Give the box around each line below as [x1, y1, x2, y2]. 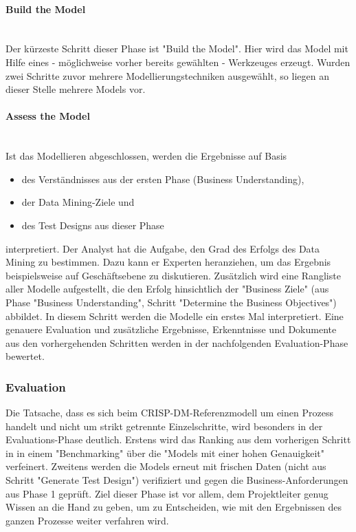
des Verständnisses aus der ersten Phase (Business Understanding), [21, 171, 304, 186]
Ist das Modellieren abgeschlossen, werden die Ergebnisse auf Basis [5, 149, 287, 163]
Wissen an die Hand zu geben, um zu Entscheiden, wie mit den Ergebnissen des [5, 500, 342, 514]
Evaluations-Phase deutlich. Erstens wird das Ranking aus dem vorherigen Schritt [5, 432, 351, 447]
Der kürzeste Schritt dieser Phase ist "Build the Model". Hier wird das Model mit [5, 41, 348, 56]
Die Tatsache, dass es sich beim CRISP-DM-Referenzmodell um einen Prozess [5, 405, 333, 420]
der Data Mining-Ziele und [21, 195, 135, 209]
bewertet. [5, 349, 45, 363]
